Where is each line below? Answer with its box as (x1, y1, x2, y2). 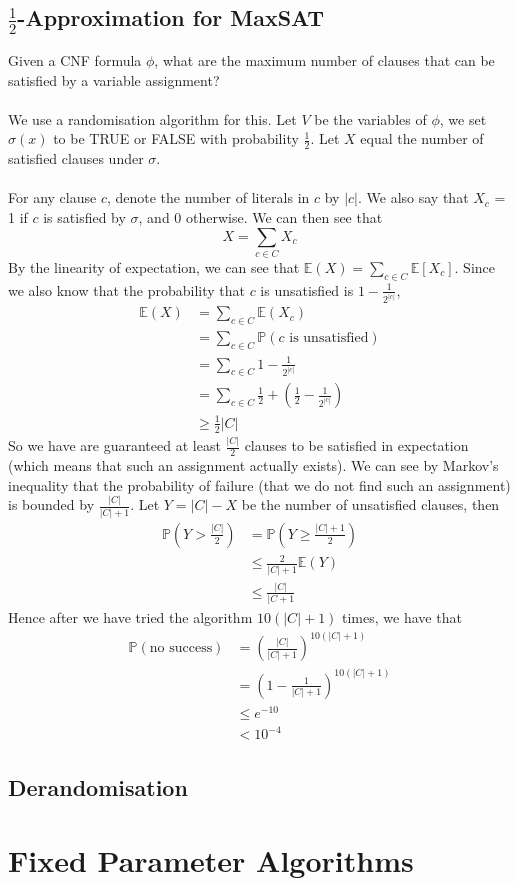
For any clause (8, 187, 97, 208)
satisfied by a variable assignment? (8, 69, 220, 90)
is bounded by (8, 494, 95, 515)
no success (149, 641, 213, 656)
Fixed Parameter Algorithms (8, 840, 414, 881)
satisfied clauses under (8, 148, 144, 169)
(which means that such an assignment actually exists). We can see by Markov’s (8, 454, 499, 475)
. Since (454, 256, 495, 277)
